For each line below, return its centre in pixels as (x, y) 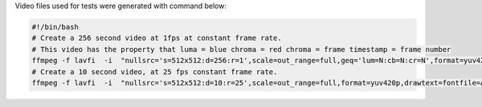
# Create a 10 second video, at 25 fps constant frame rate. (155, 71)
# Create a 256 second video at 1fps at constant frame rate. (157, 38)
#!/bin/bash (55, 27)
